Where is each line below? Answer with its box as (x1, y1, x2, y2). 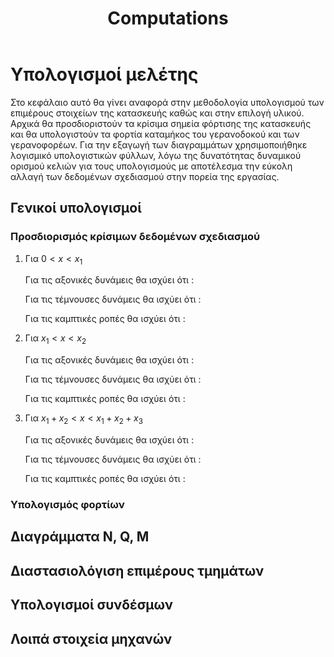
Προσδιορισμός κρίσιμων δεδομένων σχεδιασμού (10, 230, 261, 244)
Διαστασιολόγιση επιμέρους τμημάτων (10, 562, 265, 579)
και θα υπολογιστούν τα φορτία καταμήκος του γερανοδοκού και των (10, 128, 300, 140)
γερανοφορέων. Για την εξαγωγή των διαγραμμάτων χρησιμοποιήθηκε (10, 138, 308, 151)
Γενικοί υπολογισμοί (10, 200, 142, 217)
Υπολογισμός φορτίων (10, 497, 125, 511)
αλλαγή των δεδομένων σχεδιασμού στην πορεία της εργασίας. (10, 170, 280, 182)
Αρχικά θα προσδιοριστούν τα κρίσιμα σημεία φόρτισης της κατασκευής (10, 117, 312, 129)
